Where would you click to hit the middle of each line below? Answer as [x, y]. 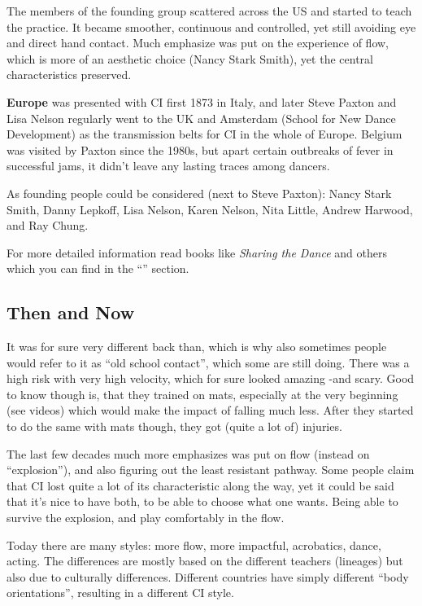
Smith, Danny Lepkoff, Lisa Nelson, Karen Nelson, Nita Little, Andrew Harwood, [210, 209]
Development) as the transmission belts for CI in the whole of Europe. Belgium [204, 134]
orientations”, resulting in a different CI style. [120, 593]
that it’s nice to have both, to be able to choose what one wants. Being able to [202, 501]
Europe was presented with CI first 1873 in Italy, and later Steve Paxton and [202, 101]
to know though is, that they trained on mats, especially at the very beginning [202, 394]
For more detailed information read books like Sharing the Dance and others [197, 252]
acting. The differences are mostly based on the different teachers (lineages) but [205, 561]
